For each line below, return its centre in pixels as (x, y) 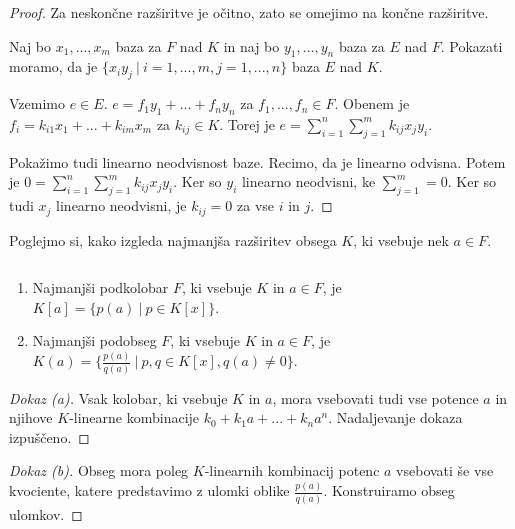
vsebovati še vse (445, 470)
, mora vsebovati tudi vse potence (375, 397)
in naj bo (251, 45)
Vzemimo (37, 103)
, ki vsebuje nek (401, 239)
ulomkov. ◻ (46, 513)
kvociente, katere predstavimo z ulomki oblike (149, 490)
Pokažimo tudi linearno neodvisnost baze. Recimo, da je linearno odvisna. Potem (257, 161)
